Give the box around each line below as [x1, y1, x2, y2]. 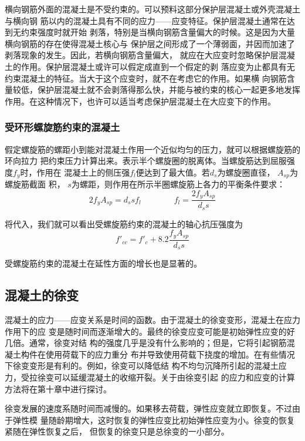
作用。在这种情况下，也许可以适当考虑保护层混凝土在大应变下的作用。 [5, 95, 276, 107]
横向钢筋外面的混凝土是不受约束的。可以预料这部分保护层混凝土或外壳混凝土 [5, 3, 300, 15]
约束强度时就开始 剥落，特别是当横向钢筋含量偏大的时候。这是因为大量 [21, 26, 295, 38]
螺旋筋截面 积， [5, 178, 65, 190]
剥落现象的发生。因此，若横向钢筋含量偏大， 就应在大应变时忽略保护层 [5, 49, 279, 61]
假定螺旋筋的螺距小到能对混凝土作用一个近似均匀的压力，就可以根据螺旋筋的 [5, 143, 300, 155]
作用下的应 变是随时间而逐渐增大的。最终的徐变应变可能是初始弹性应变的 [5, 325, 287, 337]
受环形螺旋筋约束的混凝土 [5, 120, 120, 134]
